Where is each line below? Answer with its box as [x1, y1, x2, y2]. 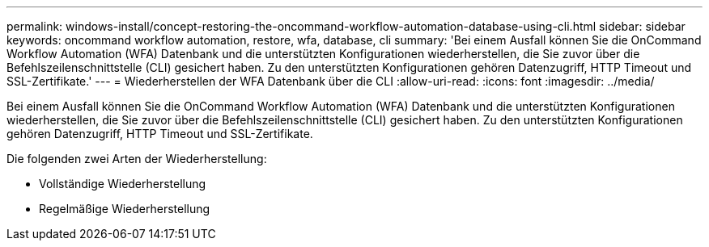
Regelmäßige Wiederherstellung [39, 202, 210, 216]
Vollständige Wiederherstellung [39, 177, 206, 190]
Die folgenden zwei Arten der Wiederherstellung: [6, 152, 267, 165]
